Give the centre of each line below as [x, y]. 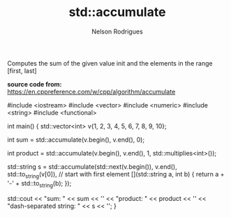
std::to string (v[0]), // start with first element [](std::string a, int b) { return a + [116, 175]
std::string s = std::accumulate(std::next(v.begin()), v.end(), [92, 166]
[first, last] [22, 70]
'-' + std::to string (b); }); [39, 184]
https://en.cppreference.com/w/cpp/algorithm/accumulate [91, 91]
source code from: [35, 84]
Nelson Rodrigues [117, 31]
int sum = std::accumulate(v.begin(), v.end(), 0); [76, 140]
